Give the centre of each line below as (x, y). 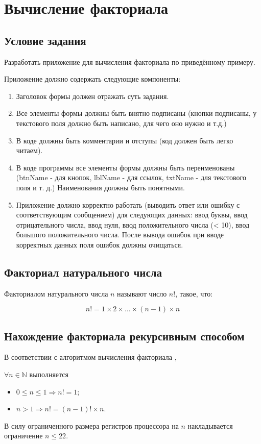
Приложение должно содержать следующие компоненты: (92, 79)
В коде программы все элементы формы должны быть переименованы (125, 167)
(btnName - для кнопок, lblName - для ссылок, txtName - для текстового (131, 177)
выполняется (49, 375)
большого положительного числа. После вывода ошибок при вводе (120, 235)
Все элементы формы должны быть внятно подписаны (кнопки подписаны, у (136, 113)
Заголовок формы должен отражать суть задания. (92, 96)
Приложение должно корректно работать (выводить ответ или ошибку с (128, 204)
